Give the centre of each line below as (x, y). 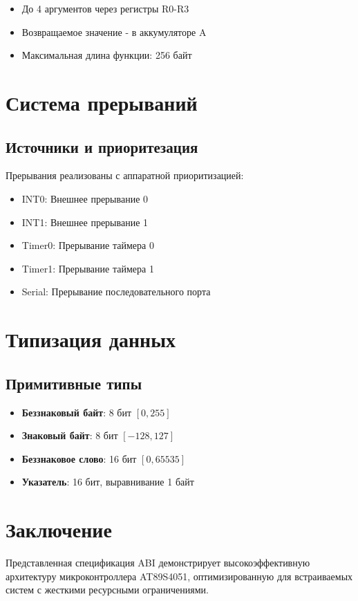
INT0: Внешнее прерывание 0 (85, 198)
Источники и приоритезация (102, 146)
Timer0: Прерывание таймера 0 (88, 245)
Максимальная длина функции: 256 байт (107, 55)
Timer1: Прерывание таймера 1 (88, 268)
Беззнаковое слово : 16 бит (79, 458)
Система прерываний (102, 102)
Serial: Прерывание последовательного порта (116, 292)
